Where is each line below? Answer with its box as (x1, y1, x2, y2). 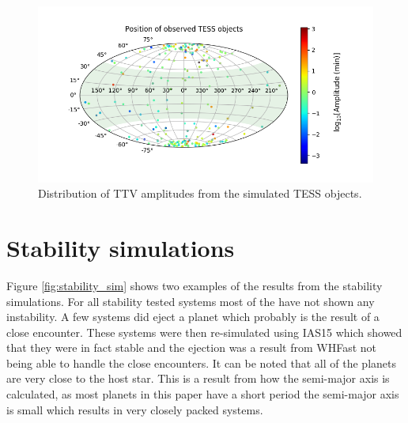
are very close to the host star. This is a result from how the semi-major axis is (6, 370, 390, 387)
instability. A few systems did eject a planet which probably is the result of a (6, 308, 380, 325)
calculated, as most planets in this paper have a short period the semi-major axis (6, 386, 399, 402)
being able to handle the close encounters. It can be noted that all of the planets (6, 354, 396, 371)
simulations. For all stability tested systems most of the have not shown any (6, 293, 375, 309)
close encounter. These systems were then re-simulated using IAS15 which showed (6, 323, 402, 340)
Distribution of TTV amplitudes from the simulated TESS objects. (38, 185, 362, 202)
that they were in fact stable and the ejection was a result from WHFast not (6, 339, 377, 356)
